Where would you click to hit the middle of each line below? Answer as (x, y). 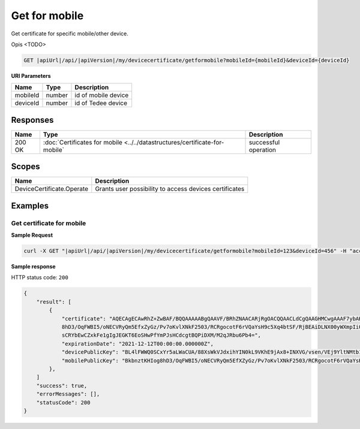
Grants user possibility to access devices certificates (170, 189)
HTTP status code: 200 (40, 277)
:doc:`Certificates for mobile (83, 142)
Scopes (25, 167)
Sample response (34, 267)
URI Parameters (31, 75)
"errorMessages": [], (68, 394)
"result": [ (54, 302)
